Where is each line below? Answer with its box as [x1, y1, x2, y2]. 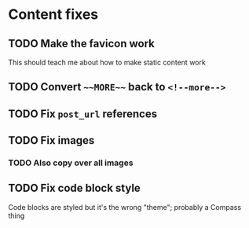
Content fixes [8, 6, 99, 24]
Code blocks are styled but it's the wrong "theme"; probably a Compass [8, 202, 242, 211]
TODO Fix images [8, 134, 95, 147]
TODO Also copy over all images [8, 157, 134, 168]
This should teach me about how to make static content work [8, 57, 206, 67]
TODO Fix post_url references [8, 107, 158, 120]
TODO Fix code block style [8, 182, 141, 195]
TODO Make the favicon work [8, 37, 155, 50]
